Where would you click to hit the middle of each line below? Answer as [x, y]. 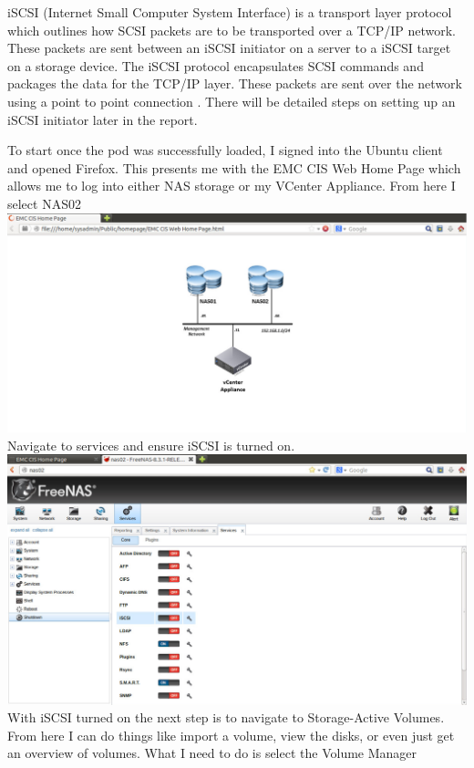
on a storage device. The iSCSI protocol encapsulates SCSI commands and [216, 65]
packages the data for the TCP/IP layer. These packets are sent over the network [235, 83]
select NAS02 [44, 203]
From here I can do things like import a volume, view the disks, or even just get [231, 735]
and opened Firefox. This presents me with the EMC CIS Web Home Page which [234, 167]
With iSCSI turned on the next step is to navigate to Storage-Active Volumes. [226, 717]
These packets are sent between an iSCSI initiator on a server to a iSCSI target [229, 48]
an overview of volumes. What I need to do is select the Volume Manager [212, 753]
